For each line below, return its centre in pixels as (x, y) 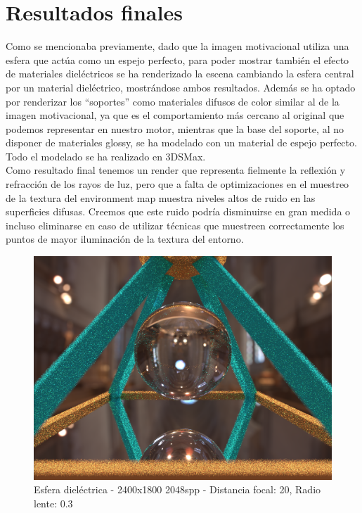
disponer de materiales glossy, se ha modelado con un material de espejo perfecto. (181, 142)
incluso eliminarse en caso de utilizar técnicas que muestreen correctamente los (175, 225)
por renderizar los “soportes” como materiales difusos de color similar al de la (173, 101)
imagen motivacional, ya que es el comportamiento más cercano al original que (175, 115)
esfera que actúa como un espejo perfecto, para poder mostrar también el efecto (177, 59)
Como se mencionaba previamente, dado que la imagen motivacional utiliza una (177, 46)
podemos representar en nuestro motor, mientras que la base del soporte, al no (175, 128)
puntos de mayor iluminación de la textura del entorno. (125, 239)
